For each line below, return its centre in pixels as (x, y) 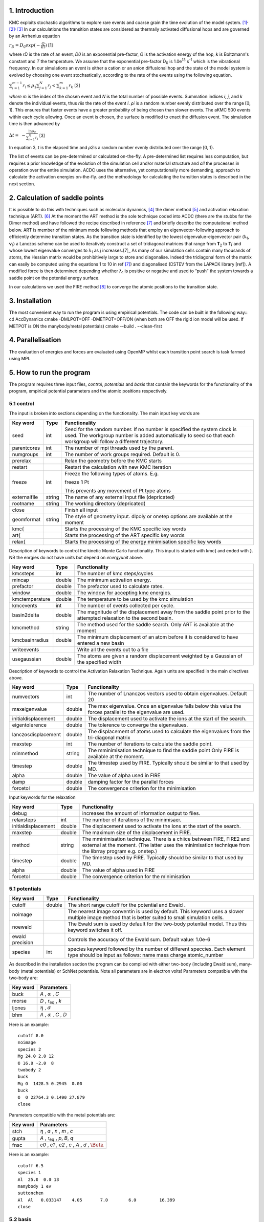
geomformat (26, 519)
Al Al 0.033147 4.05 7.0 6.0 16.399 (97, 1200)
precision (23, 942)
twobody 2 (29, 1070)
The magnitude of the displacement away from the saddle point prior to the (164, 612)
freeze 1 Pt (77, 482)
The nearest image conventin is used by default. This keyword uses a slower (156, 912)
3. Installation (30, 301)
